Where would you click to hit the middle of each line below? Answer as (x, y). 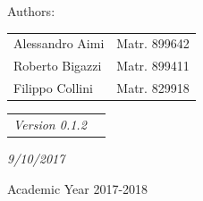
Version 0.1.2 (50, 124)
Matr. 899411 (153, 66)
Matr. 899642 (153, 43)
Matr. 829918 (153, 88)
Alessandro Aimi (59, 43)
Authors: (31, 11)
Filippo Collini (53, 88)
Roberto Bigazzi (58, 66)
